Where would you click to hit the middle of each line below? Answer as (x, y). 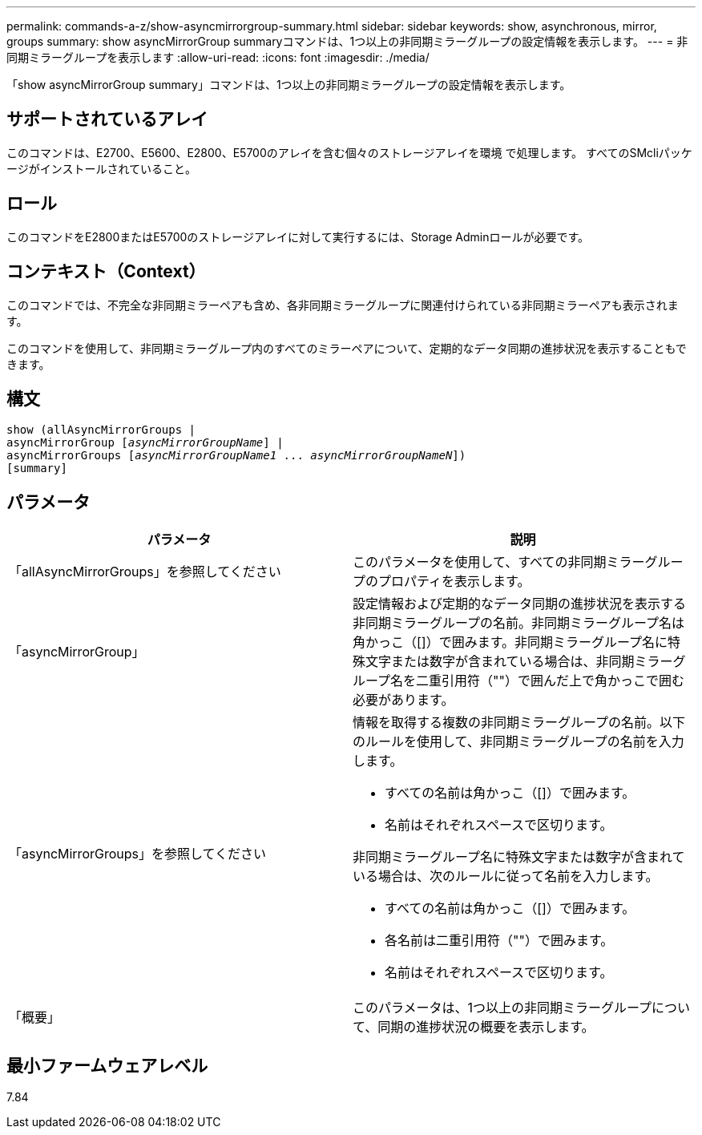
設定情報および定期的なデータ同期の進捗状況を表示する (520, 604)
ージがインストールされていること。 (102, 168)
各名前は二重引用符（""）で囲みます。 (499, 941)
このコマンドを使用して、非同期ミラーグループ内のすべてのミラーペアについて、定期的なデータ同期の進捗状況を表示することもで (347, 348)
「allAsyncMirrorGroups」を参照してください (145, 572)
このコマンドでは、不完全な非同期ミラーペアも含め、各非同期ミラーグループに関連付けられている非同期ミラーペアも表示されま (343, 305)
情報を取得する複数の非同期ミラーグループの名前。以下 (519, 723)
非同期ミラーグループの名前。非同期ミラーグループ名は (519, 623)
